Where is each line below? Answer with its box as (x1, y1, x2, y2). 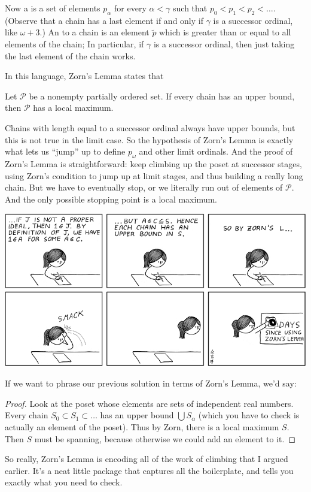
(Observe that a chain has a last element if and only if (5, 14, 203, 26)
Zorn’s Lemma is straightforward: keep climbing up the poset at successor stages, (5, 157, 302, 170)
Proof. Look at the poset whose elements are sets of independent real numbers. (5, 397, 294, 409)
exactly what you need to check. (5, 476, 123, 488)
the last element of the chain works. (5, 49, 136, 62)
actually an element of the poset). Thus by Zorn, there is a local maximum (5, 421, 279, 433)
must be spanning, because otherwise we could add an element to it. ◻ (34, 432, 296, 445)
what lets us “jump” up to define (5, 145, 126, 158)
